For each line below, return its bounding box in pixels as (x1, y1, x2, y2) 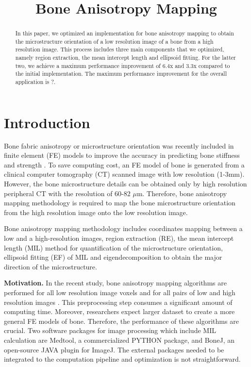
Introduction (4, 112, 90, 132)
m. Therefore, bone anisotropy (136, 188, 227, 198)
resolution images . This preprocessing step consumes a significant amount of (4, 297, 233, 307)
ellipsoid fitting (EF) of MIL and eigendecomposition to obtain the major (4, 252, 222, 262)
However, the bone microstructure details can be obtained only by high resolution (4, 179, 247, 189)
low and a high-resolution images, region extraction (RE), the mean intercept (4, 233, 234, 243)
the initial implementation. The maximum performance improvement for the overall (15, 69, 227, 78)
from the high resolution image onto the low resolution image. (4, 207, 188, 217)
